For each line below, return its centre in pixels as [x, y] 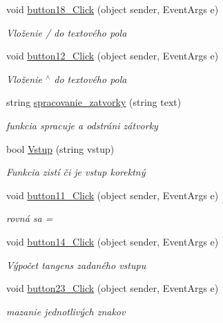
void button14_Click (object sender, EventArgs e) [113, 241]
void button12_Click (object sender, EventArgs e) [113, 56]
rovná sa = [30, 218]
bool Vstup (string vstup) [60, 148]
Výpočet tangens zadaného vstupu [76, 265]
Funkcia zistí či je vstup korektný [76, 172]
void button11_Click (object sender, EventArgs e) [113, 195]
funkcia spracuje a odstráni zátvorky [82, 125]
